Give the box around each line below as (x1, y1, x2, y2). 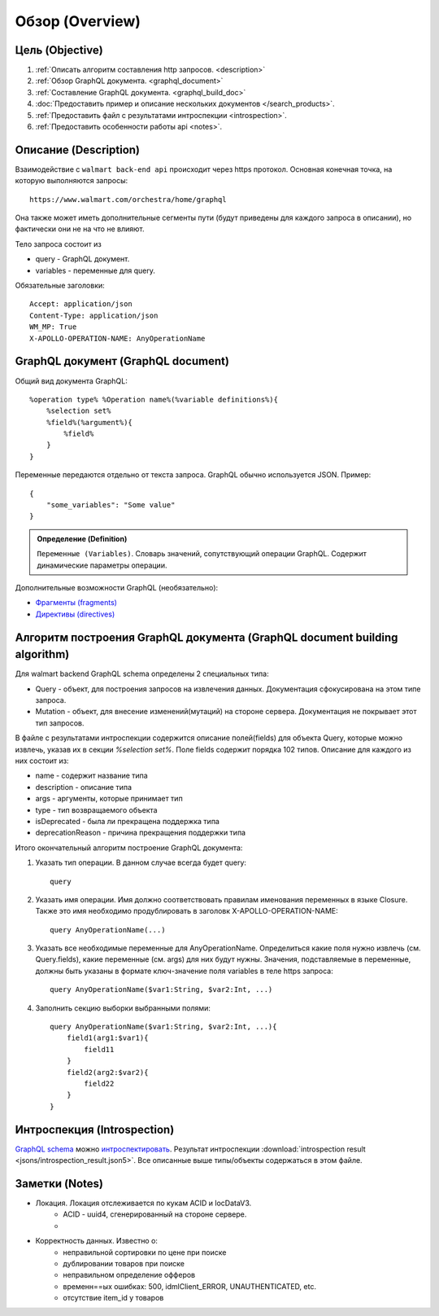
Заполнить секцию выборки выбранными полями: (35, 1002, 211, 1013)
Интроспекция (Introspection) (15, 1122, 175, 1136)
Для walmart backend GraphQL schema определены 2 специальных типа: (15, 669, 269, 679)
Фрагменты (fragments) (35, 598, 118, 608)
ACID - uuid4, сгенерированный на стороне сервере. (63, 1209, 247, 1219)
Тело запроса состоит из (15, 239, 102, 248)
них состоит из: (15, 756, 69, 765)
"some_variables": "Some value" (46, 501, 176, 510)
